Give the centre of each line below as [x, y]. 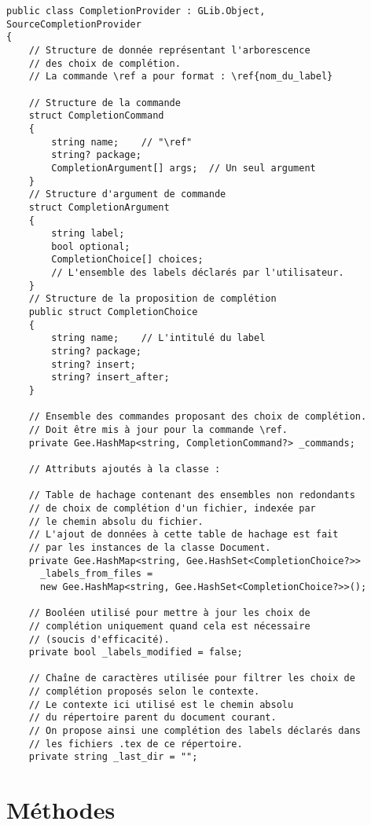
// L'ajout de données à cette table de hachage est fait [184, 535]
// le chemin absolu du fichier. [116, 521]
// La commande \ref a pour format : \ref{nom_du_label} [181, 77]
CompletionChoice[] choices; [127, 260]
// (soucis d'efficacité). [99, 639]
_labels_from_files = [96, 574]
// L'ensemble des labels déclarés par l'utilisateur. [198, 273]
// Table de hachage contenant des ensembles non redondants [192, 495]
